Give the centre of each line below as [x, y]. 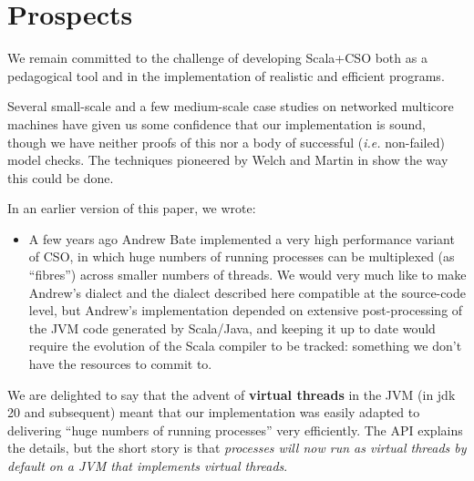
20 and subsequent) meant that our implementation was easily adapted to [214, 412]
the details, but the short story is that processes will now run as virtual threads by [237, 448]
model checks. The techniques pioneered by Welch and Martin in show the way [228, 160]
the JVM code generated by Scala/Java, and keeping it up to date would [232, 327]
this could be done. [61, 177]
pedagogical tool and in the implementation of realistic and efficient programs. [226, 75]
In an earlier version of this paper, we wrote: [132, 208]
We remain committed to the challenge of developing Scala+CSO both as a [217, 58]
